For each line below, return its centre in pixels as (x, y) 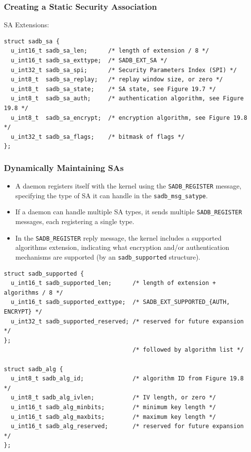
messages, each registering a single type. (75, 221)
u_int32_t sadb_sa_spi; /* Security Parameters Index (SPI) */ (124, 70)
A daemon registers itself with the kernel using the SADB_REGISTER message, (128, 186)
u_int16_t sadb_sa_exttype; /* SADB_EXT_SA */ (89, 60)
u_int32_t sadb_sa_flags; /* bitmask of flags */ (98, 137)
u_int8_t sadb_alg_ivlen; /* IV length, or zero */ (113, 398)
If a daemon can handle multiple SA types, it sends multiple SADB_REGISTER (129, 212)
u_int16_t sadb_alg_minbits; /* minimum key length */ (113, 407)
